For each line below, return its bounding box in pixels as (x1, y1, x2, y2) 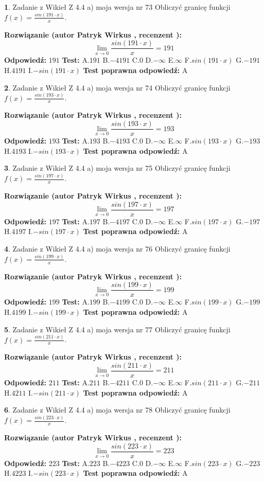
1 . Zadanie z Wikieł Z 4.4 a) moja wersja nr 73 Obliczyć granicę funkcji (4, 2, 231, 12)
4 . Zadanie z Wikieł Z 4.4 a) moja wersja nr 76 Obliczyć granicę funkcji (4, 243, 231, 254)
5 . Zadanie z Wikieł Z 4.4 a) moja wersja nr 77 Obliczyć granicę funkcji (4, 324, 231, 334)
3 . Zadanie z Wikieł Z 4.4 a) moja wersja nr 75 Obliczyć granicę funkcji (4, 163, 231, 173)
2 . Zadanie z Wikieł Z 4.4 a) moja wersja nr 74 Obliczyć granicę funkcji (4, 82, 231, 93)
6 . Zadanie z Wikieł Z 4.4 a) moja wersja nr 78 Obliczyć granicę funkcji (4, 404, 231, 415)
